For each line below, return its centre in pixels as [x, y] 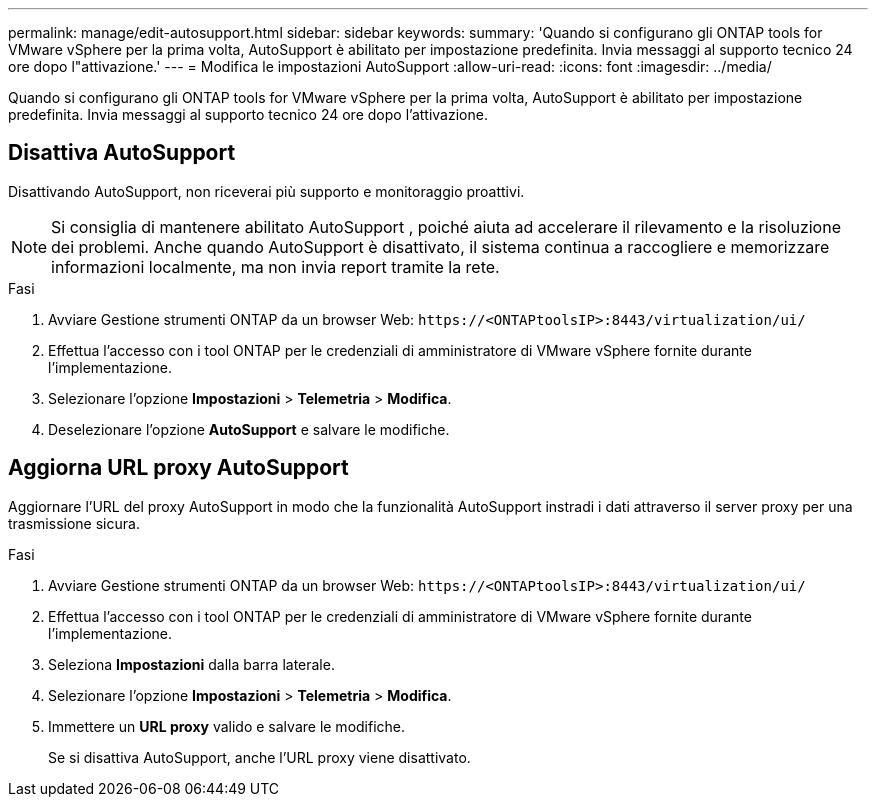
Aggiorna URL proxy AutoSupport [178, 468]
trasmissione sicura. [74, 523]
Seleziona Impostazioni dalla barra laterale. [191, 664]
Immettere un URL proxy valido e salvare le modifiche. [227, 726]
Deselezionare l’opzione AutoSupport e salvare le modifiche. [249, 429]
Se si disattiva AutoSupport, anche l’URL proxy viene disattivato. [259, 757]
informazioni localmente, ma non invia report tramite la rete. [275, 266]
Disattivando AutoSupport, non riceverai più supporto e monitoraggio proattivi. [266, 191]
